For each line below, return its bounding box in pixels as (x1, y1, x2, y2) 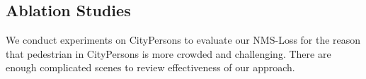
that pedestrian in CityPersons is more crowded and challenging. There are (6, 46, 331, 61)
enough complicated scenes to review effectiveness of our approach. (6, 60, 295, 75)
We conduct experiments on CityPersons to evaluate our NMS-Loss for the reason (6, 32, 361, 47)
